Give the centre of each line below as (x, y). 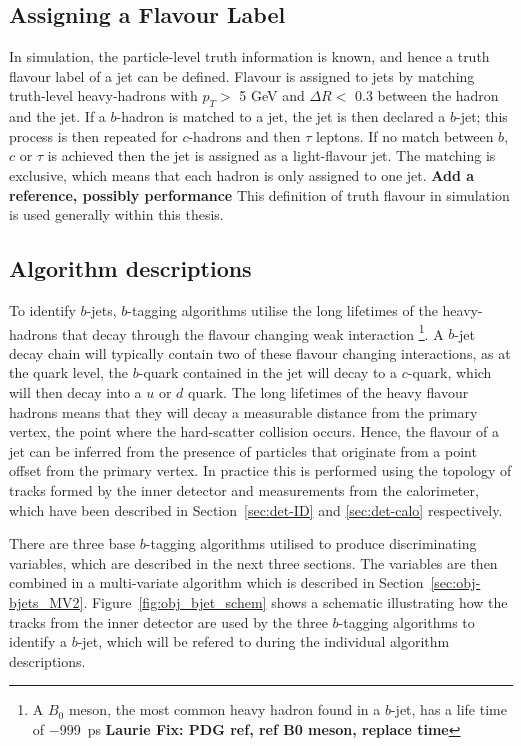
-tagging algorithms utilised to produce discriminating (311, 543)
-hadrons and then (244, 135)
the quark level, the (69, 372)
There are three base (72, 543)
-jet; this (482, 116)
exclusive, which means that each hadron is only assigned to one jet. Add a (242, 174)
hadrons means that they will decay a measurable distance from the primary (243, 411)
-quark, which (449, 372)
